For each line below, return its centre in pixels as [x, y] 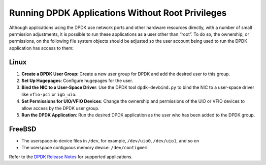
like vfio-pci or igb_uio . [49, 94]
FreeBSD [23, 129]
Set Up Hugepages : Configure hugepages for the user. [77, 81]
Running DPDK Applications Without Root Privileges [118, 13]
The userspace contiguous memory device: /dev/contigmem [84, 148]
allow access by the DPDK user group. [60, 108]
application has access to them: [41, 48]
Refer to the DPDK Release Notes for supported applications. [71, 157]
